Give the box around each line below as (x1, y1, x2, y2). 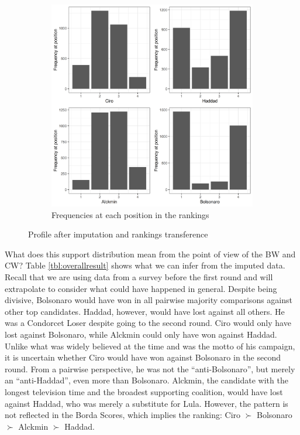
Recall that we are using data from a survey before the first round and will (5, 270, 273, 283)
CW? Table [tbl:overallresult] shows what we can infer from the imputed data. (5, 259, 285, 271)
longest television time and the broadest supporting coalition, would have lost (5, 385, 283, 397)
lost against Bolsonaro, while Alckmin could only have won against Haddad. (5, 328, 277, 340)
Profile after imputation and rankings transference (28, 228, 208, 240)
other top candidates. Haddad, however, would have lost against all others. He (5, 305, 285, 317)
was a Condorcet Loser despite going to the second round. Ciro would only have (5, 317, 291, 329)
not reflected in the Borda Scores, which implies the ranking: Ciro (5, 409, 241, 421)
